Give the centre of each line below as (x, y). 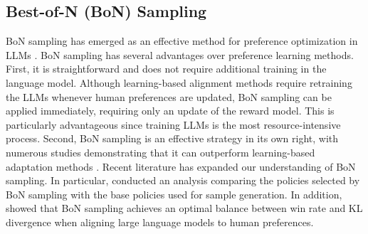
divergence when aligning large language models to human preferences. (160, 222)
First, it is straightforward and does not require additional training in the (166, 69)
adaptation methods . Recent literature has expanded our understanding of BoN (181, 166)
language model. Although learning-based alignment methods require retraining (179, 82)
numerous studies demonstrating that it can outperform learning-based (161, 152)
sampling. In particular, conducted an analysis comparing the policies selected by (183, 180)
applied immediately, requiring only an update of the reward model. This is (170, 111)
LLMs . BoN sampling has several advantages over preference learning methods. (180, 54)
